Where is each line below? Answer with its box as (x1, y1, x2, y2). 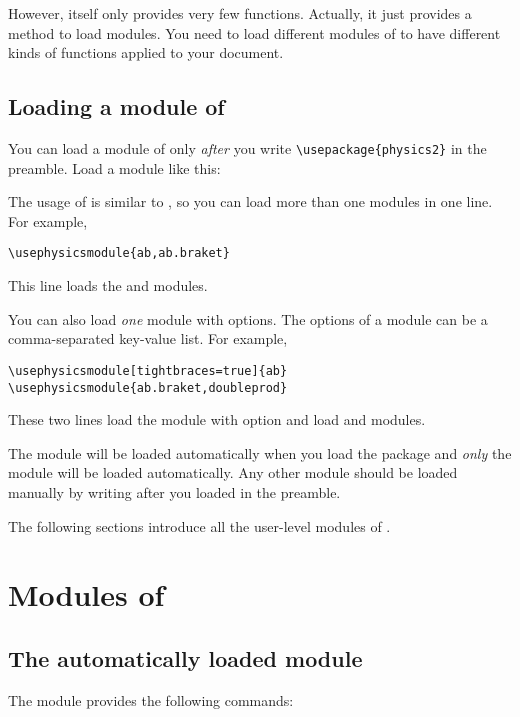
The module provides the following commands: (8, 689, 294, 710)
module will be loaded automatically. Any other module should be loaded (8, 462, 458, 483)
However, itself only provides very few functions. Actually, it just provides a (8, 3, 472, 23)
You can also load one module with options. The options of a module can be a (8, 308, 488, 329)
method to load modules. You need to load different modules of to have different (8, 22, 501, 43)
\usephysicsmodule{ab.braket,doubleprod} (8, 380, 288, 395)
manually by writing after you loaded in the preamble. (8, 481, 341, 502)
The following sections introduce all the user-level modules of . (8, 515, 391, 536)
